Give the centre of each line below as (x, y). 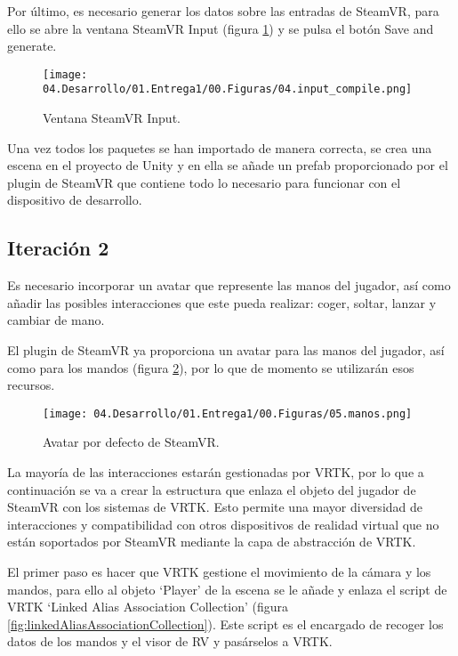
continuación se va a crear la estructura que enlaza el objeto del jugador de (212, 489)
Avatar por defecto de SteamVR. (131, 442)
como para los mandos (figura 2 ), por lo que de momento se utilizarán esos (211, 367)
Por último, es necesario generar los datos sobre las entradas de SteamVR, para (223, 11)
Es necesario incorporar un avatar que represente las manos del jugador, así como (229, 285)
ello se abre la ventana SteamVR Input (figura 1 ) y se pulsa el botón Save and (221, 28)
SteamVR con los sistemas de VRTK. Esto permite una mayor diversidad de (215, 507)
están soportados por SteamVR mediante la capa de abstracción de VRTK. (212, 542)
